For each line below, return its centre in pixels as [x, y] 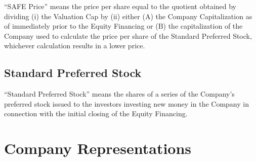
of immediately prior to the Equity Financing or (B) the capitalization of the [123, 26]
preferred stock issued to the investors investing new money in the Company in [126, 103]
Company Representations [98, 148]
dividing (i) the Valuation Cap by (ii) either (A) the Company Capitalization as [128, 16]
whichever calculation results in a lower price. [75, 46]
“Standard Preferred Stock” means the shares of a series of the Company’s [119, 94]
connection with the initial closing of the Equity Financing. [96, 113]
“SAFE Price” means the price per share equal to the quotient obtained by [120, 6]
